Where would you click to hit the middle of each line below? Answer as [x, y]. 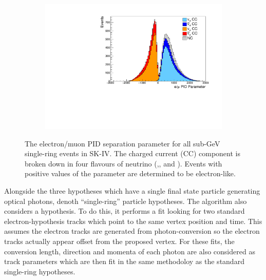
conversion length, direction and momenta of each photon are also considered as [130, 251]
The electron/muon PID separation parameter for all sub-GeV [122, 143]
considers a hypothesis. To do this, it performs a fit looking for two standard [125, 211]
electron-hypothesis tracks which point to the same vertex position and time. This [133, 221]
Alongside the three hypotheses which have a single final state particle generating [132, 191]
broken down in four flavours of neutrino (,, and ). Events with [123, 163]
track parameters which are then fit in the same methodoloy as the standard [124, 261]
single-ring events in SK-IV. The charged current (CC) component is [132, 153]
